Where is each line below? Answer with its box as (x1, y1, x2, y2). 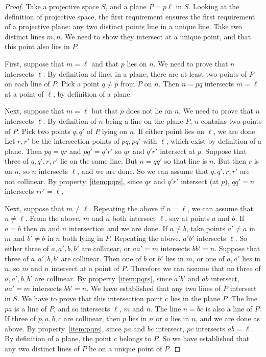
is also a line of (205, 303, 253, 314)
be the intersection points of (31, 136, 119, 146)
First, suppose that (5, 58, 64, 69)
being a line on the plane (105, 115, 183, 126)
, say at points (165, 213, 210, 224)
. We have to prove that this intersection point (17, 293, 163, 304)
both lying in (62, 233, 103, 243)
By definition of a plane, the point (5, 333, 112, 344)
